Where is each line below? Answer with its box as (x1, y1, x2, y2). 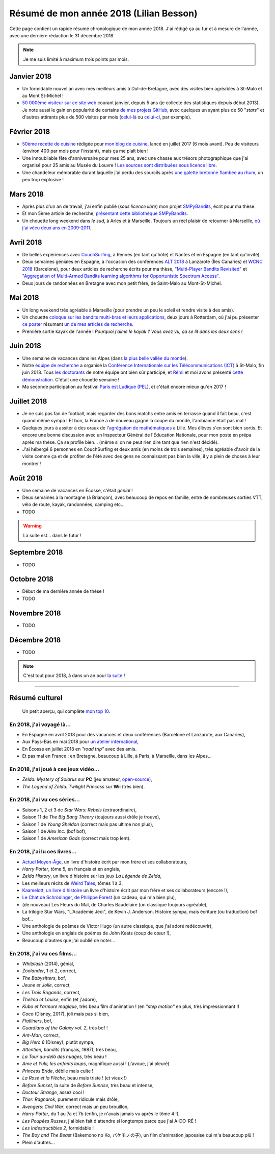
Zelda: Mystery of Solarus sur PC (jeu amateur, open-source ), (22, 776, 152, 782)
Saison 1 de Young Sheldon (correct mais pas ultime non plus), (22, 821, 154, 827)
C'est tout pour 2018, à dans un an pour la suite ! (23, 672, 125, 679)
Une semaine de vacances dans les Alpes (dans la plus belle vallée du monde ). (22, 355, 188, 361)
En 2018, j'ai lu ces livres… (9, 848, 77, 855)
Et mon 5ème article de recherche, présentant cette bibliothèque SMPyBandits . (22, 210, 188, 217)
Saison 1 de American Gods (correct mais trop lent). (22, 835, 131, 842)
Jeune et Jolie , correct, (22, 982, 71, 988)
